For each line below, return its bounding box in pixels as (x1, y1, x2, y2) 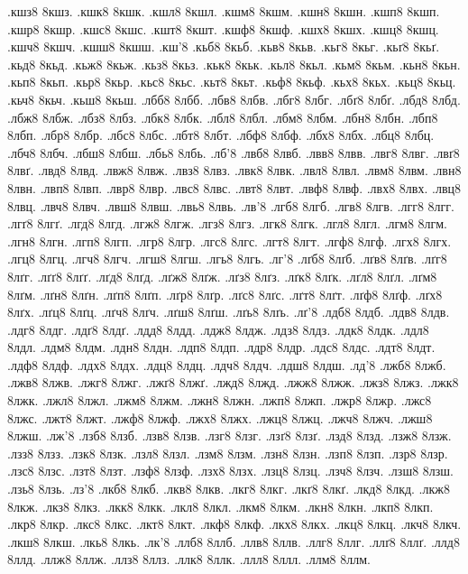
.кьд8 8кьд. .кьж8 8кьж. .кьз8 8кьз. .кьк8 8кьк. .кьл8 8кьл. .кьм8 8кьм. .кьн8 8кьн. (7, 54, 461, 73)
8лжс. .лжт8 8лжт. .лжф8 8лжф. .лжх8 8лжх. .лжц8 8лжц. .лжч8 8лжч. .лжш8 (7, 408, 433, 427)
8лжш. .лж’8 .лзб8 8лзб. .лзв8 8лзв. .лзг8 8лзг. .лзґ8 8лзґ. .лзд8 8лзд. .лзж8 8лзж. (7, 426, 452, 445)
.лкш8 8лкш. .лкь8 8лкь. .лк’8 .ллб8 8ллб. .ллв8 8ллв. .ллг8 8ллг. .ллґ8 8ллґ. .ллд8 (7, 532, 460, 551)
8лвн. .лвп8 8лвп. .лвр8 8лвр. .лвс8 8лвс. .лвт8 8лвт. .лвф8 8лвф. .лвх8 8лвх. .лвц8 (7, 178, 461, 197)
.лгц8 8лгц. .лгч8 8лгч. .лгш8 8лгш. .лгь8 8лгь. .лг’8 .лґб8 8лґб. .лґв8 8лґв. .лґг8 (7, 249, 447, 268)
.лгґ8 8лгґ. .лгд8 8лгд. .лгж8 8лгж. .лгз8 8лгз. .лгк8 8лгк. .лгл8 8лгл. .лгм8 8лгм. (7, 214, 447, 233)
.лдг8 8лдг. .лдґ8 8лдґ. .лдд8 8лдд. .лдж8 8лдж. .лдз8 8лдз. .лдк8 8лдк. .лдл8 (7, 319, 429, 338)
